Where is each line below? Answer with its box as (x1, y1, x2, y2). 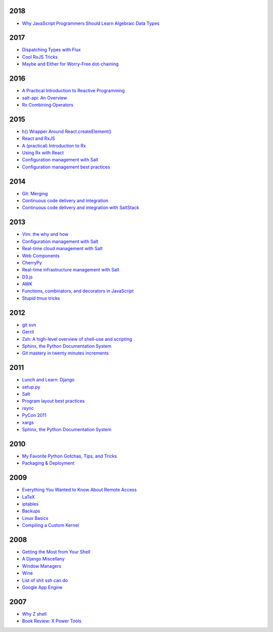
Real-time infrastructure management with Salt (22, 267, 120, 273)
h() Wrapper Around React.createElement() (22, 128, 112, 134)
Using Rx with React (22, 150, 64, 156)
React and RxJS (22, 135, 55, 142)
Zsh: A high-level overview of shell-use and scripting (22, 336, 132, 342)
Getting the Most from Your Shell (22, 549, 90, 555)
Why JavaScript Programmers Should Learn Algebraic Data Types (22, 20, 160, 26)
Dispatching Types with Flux (22, 47, 81, 53)
